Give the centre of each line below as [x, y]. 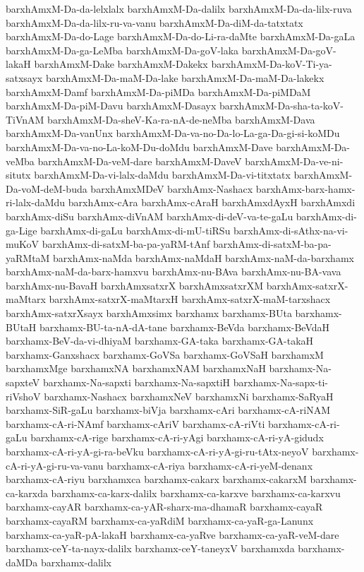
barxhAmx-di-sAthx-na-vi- [291, 230]
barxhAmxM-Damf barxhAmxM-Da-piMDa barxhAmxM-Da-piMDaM [158, 91]
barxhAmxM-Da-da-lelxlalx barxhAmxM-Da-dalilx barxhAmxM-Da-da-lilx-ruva [179, 8]
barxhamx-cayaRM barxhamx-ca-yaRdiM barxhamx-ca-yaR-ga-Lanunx [160, 520]
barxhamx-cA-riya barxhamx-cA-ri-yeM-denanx [210, 465]
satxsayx [24, 77]
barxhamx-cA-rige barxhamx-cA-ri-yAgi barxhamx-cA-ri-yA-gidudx [177, 437]
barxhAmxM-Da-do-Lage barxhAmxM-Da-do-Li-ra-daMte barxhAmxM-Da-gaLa [181, 36]
